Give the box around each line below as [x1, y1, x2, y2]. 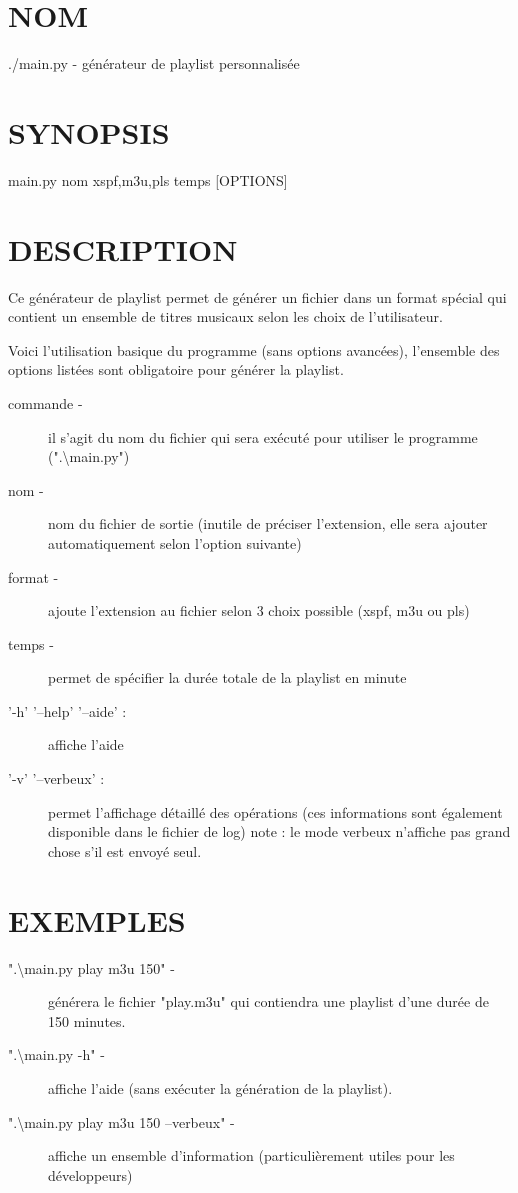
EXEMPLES [8, 899, 186, 940]
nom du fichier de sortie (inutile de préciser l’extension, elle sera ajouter [48, 513, 488, 534]
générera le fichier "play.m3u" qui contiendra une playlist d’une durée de [48, 991, 489, 1012]
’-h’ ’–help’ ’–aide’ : [8, 700, 127, 721]
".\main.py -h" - [8, 1044, 105, 1065]
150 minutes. [48, 1010, 126, 1031]
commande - [8, 392, 83, 413]
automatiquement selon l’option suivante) [48, 532, 302, 553]
